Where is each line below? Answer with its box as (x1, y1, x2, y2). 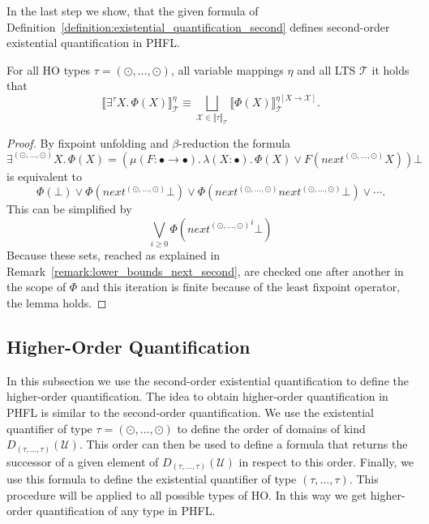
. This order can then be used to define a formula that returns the (79, 436, 408, 453)
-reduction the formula (178, 134, 291, 151)
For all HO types (6, 61, 90, 78)
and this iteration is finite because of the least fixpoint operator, (80, 278, 401, 295)
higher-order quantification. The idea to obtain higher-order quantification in (6, 388, 388, 405)
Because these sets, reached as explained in (6, 247, 221, 264)
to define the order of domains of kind (177, 419, 366, 436)
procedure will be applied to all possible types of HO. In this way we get (6, 486, 367, 503)
